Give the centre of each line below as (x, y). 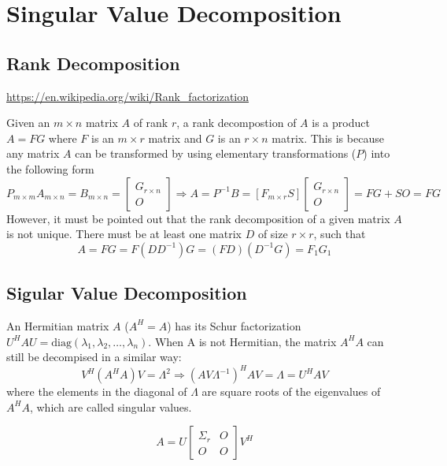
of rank (151, 123)
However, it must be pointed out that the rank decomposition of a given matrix (198, 218)
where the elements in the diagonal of (97, 391)
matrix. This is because (328, 138)
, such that (340, 234)
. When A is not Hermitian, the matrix (242, 341)
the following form (50, 168)
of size (273, 234)
